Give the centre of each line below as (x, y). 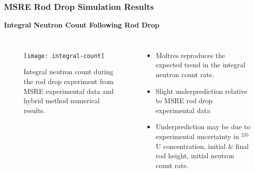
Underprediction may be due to (203, 127)
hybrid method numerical (62, 100)
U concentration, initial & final (202, 146)
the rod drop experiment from (69, 81)
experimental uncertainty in (198, 136)
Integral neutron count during (69, 72)
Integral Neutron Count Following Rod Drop (82, 25)
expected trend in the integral (201, 65)
